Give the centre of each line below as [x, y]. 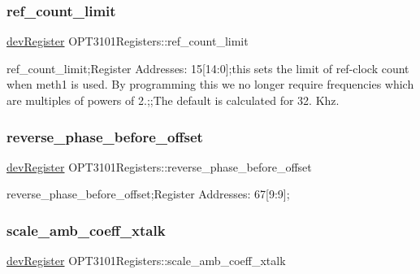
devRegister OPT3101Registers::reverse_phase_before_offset [159, 166]
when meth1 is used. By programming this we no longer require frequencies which [210, 84]
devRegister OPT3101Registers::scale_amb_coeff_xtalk [146, 261]
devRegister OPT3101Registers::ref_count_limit [128, 41]
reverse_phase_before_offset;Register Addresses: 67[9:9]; [148, 194]
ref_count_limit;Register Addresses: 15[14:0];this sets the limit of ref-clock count [208, 68]
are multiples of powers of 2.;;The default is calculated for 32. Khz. [173, 100]
